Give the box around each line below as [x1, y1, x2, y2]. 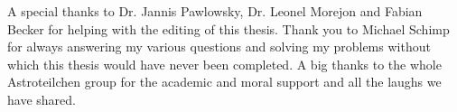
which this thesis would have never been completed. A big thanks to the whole [7, 54, 442, 73]
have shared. [7, 89, 76, 108]
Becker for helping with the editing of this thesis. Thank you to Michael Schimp [7, 19, 450, 38]
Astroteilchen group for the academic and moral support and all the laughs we [7, 72, 442, 91]
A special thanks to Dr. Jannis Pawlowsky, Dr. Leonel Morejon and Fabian [7, 2, 423, 20]
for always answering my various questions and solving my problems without [7, 37, 431, 56]
